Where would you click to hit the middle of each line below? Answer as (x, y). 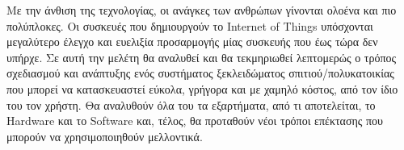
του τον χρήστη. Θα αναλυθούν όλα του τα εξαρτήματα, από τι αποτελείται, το (191, 104)
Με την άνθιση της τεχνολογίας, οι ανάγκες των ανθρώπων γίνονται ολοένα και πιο (202, 10)
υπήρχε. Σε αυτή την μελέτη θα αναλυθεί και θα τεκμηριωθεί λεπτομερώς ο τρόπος (202, 57)
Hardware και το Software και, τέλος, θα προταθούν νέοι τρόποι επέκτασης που (195, 121)
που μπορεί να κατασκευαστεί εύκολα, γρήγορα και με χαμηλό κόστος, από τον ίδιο (202, 88)
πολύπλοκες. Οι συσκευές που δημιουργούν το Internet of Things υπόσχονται (190, 25)
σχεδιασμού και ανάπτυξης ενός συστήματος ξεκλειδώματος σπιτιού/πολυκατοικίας (200, 73)
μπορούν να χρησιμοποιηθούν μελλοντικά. (105, 136)
